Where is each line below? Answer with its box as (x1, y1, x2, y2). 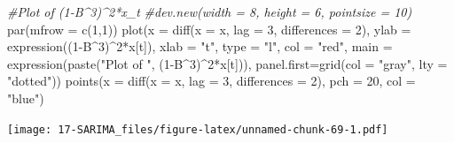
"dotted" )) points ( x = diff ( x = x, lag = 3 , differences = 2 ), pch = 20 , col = (7, 71, 416, 90)
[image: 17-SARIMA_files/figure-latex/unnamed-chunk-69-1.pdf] (7, 123, 388, 136)
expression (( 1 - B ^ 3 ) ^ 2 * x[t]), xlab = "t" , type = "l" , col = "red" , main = (7, 37, 393, 56)
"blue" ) (7, 88, 44, 107)
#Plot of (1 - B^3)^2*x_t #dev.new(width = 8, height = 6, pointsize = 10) (7, 3, 412, 20)
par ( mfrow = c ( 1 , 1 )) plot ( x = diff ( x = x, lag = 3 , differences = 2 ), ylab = (7, 19, 411, 38)
